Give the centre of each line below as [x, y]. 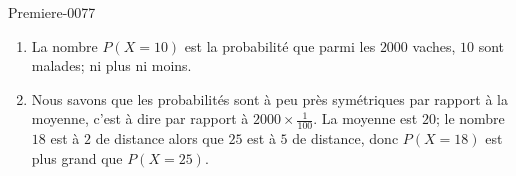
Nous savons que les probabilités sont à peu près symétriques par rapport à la [269, 98]
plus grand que [77, 157]
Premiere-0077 [52, 12]
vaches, [434, 45]
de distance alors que [159, 138]
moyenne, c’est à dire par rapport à [140, 118]
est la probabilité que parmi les [280, 45]
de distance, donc [345, 138]
